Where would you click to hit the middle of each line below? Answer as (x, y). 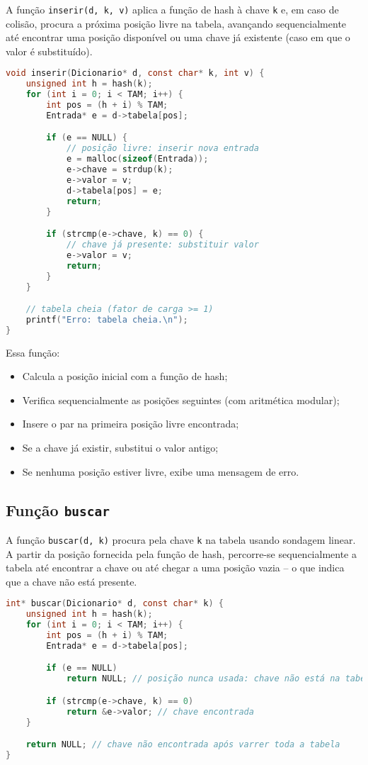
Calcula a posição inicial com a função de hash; (125, 376)
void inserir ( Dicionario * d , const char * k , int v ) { (135, 73)
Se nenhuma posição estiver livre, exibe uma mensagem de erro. (161, 471)
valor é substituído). (49, 51)
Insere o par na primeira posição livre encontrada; (131, 424)
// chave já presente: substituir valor (162, 245)
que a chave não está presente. (71, 581)
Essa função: (33, 352)
